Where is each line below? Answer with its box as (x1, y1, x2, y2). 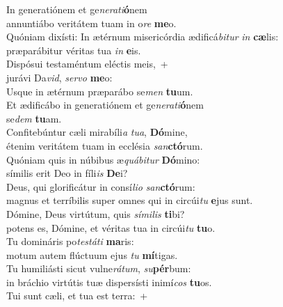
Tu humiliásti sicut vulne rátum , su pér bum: (6, 261, 191, 276)
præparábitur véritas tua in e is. (6, 42, 141, 57)
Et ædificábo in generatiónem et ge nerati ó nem (6, 97, 204, 112)
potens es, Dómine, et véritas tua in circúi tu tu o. (6, 220, 216, 235)
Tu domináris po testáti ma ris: (6, 234, 134, 249)
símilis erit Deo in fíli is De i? (6, 166, 128, 180)
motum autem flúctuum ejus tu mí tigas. (6, 247, 178, 262)
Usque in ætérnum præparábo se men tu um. (6, 84, 193, 98)
